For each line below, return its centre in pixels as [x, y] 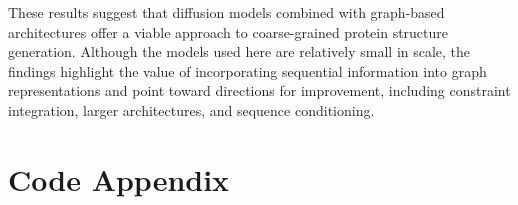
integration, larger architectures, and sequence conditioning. [191, 109]
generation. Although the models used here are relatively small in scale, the [239, 51]
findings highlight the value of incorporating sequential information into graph [247, 70]
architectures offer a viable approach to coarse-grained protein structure [228, 31]
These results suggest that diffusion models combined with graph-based [226, 12]
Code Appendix [119, 178]
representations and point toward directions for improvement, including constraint [259, 90]
